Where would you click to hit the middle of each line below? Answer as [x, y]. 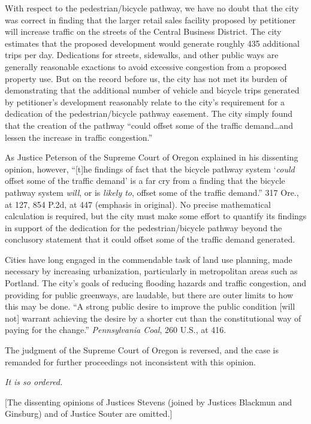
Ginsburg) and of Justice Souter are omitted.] [89, 414]
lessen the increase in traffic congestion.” [79, 137]
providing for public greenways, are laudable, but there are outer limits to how [149, 294]
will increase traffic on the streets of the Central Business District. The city [143, 31]
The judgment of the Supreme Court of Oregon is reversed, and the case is [142, 350]
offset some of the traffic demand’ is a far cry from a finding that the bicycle [145, 181]
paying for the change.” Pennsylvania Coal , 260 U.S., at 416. [116, 330]
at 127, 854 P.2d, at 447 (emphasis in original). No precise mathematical [138, 204]
